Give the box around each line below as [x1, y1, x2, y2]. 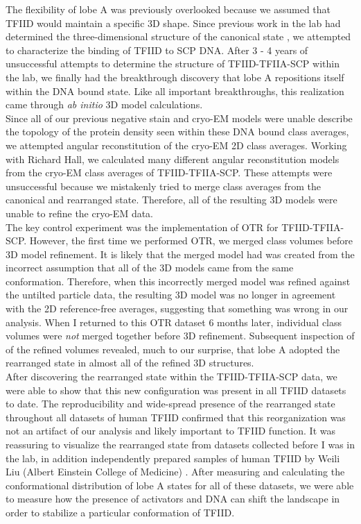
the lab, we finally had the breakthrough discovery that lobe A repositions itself [6, 69, 344, 84]
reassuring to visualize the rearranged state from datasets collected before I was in [6, 437, 355, 451]
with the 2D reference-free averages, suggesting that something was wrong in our [6, 301, 349, 316]
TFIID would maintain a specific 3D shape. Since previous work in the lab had [6, 15, 341, 30]
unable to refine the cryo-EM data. [6, 205, 154, 220]
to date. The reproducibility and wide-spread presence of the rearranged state [6, 396, 335, 411]
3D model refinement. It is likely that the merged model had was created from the [6, 246, 355, 261]
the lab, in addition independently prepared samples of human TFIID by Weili [6, 450, 340, 465]
